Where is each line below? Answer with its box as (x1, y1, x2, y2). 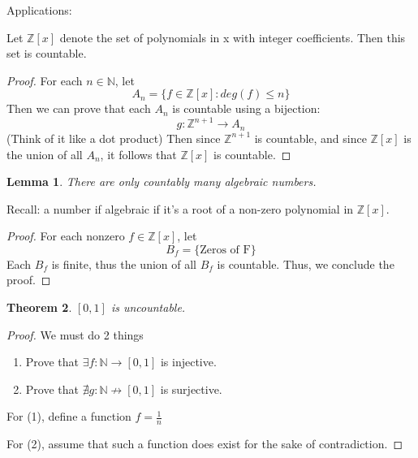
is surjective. (160, 380, 222, 397)
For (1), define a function (6, 408, 131, 425)
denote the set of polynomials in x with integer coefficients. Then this (59, 28, 406, 45)
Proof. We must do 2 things (6, 326, 144, 343)
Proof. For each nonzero (6, 227, 125, 244)
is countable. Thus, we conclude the (217, 255, 394, 272)
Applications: (6, 2, 72, 18)
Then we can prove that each (6, 100, 151, 117)
